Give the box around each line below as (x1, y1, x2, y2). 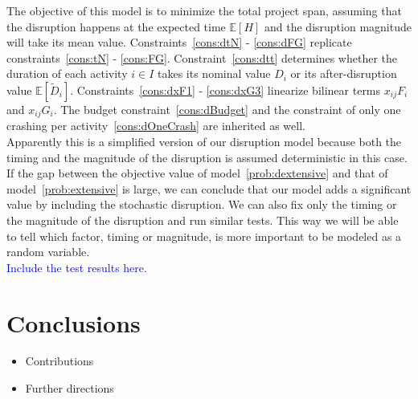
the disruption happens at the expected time (6, 18, 226, 35)
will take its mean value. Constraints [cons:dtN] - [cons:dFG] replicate (6, 34, 352, 51)
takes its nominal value (157, 65, 271, 82)
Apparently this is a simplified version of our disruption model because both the (6, 133, 402, 150)
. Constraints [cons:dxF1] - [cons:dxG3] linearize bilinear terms (70, 81, 381, 98)
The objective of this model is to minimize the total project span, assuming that (6, 2, 402, 18)
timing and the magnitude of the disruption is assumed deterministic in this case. (6, 149, 408, 165)
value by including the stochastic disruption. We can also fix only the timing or (6, 196, 397, 213)
